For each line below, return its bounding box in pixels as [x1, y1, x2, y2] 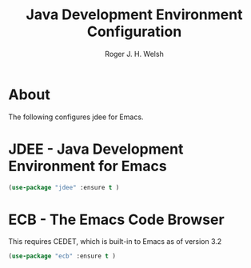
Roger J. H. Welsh [105, 49, 164, 58]
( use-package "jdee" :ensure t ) [8, 183, 120, 191]
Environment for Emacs [8, 157, 167, 175]
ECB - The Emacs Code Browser [8, 210, 225, 229]
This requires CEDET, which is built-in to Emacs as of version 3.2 [8, 237, 222, 246]
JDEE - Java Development [8, 140, 184, 158]
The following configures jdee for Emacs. [8, 112, 144, 122]
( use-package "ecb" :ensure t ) [8, 252, 116, 261]
